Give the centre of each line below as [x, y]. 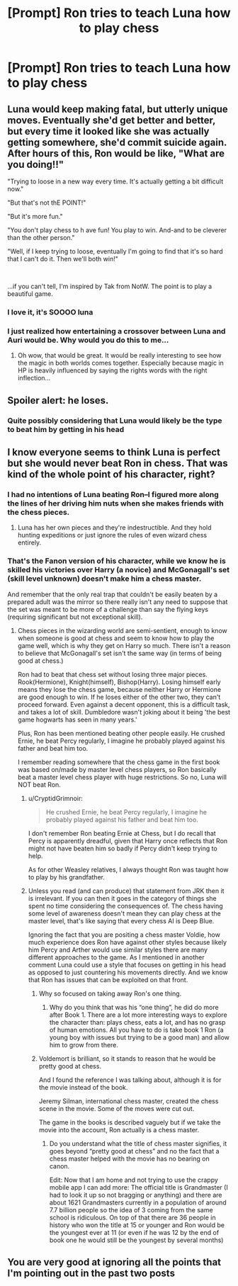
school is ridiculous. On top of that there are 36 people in [132, 1217]
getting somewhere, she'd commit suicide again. [117, 142]
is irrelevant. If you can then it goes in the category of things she [123, 898]
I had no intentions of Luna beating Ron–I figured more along [113, 494]
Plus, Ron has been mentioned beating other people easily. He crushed [121, 733]
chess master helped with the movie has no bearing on [130, 1159]
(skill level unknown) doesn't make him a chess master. [104, 579]
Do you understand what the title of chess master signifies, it [138, 1143]
